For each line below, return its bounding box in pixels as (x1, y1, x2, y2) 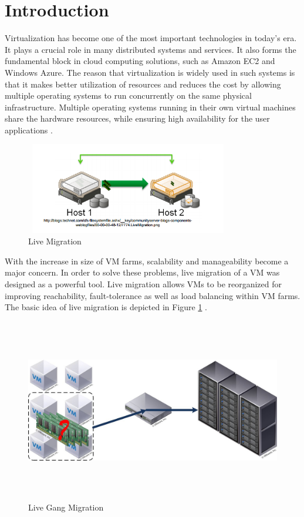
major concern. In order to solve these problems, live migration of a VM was (5, 266, 280, 278)
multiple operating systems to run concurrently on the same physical (5, 89, 252, 102)
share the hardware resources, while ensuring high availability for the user (5, 112, 270, 125)
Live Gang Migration (28, 501, 104, 513)
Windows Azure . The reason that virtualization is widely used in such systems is (5, 66, 295, 78)
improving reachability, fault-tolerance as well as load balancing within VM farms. (5, 289, 300, 301)
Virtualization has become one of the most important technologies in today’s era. (5, 32, 297, 44)
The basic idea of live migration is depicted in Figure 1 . (5, 301, 207, 313)
